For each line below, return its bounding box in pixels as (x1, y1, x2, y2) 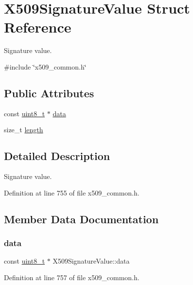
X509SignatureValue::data (53, 256, 130, 266)
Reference (4, 17, 71, 37)
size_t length (4, 125, 43, 135)
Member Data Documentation (4, 211, 159, 226)
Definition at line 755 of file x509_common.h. (4, 187, 140, 197)
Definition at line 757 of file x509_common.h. (4, 272, 140, 282)
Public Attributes (4, 85, 94, 100)
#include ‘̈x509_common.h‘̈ (4, 61, 87, 71)
